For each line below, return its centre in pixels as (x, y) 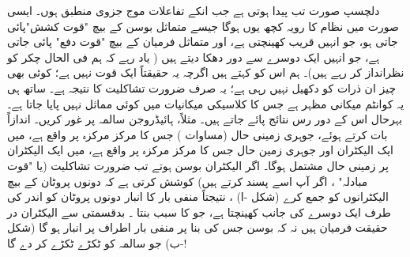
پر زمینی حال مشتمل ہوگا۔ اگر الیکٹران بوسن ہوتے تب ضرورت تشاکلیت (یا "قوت (198, 165)
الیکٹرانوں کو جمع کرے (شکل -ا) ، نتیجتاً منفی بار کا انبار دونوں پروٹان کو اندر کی (198, 197)
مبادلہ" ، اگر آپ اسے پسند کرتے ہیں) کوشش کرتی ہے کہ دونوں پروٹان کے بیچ (188, 181)
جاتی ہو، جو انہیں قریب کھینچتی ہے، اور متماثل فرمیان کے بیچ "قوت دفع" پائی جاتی (203, 42)
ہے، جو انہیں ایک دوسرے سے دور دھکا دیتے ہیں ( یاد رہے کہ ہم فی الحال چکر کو (194, 57)
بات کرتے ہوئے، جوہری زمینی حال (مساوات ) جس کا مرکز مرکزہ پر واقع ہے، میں (197, 134)
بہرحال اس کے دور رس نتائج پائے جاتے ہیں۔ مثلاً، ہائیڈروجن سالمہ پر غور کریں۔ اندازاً (205, 119)
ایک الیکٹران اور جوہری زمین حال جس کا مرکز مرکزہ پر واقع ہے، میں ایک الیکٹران (200, 150)
